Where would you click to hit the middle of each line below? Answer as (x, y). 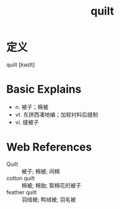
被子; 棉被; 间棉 (41, 171)
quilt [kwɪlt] (21, 65)
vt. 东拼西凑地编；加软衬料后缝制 (57, 115)
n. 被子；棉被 (32, 107)
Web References (49, 147)
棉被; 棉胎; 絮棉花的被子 (51, 185)
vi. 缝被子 (27, 122)
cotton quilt (21, 178)
